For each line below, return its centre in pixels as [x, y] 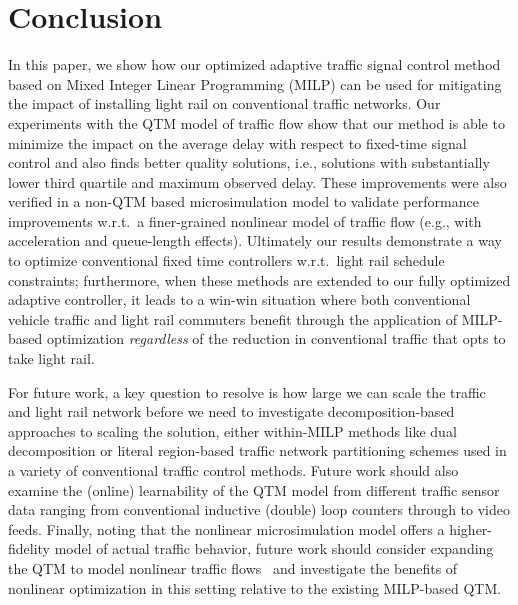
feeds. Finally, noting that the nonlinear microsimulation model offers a [226, 528]
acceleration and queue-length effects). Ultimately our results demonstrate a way [255, 240]
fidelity [29, 548]
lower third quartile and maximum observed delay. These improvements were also [257, 181]
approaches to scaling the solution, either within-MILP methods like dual [232, 430]
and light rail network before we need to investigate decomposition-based [231, 411]
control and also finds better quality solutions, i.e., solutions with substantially [249, 162]
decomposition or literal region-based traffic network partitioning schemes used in [257, 450]
